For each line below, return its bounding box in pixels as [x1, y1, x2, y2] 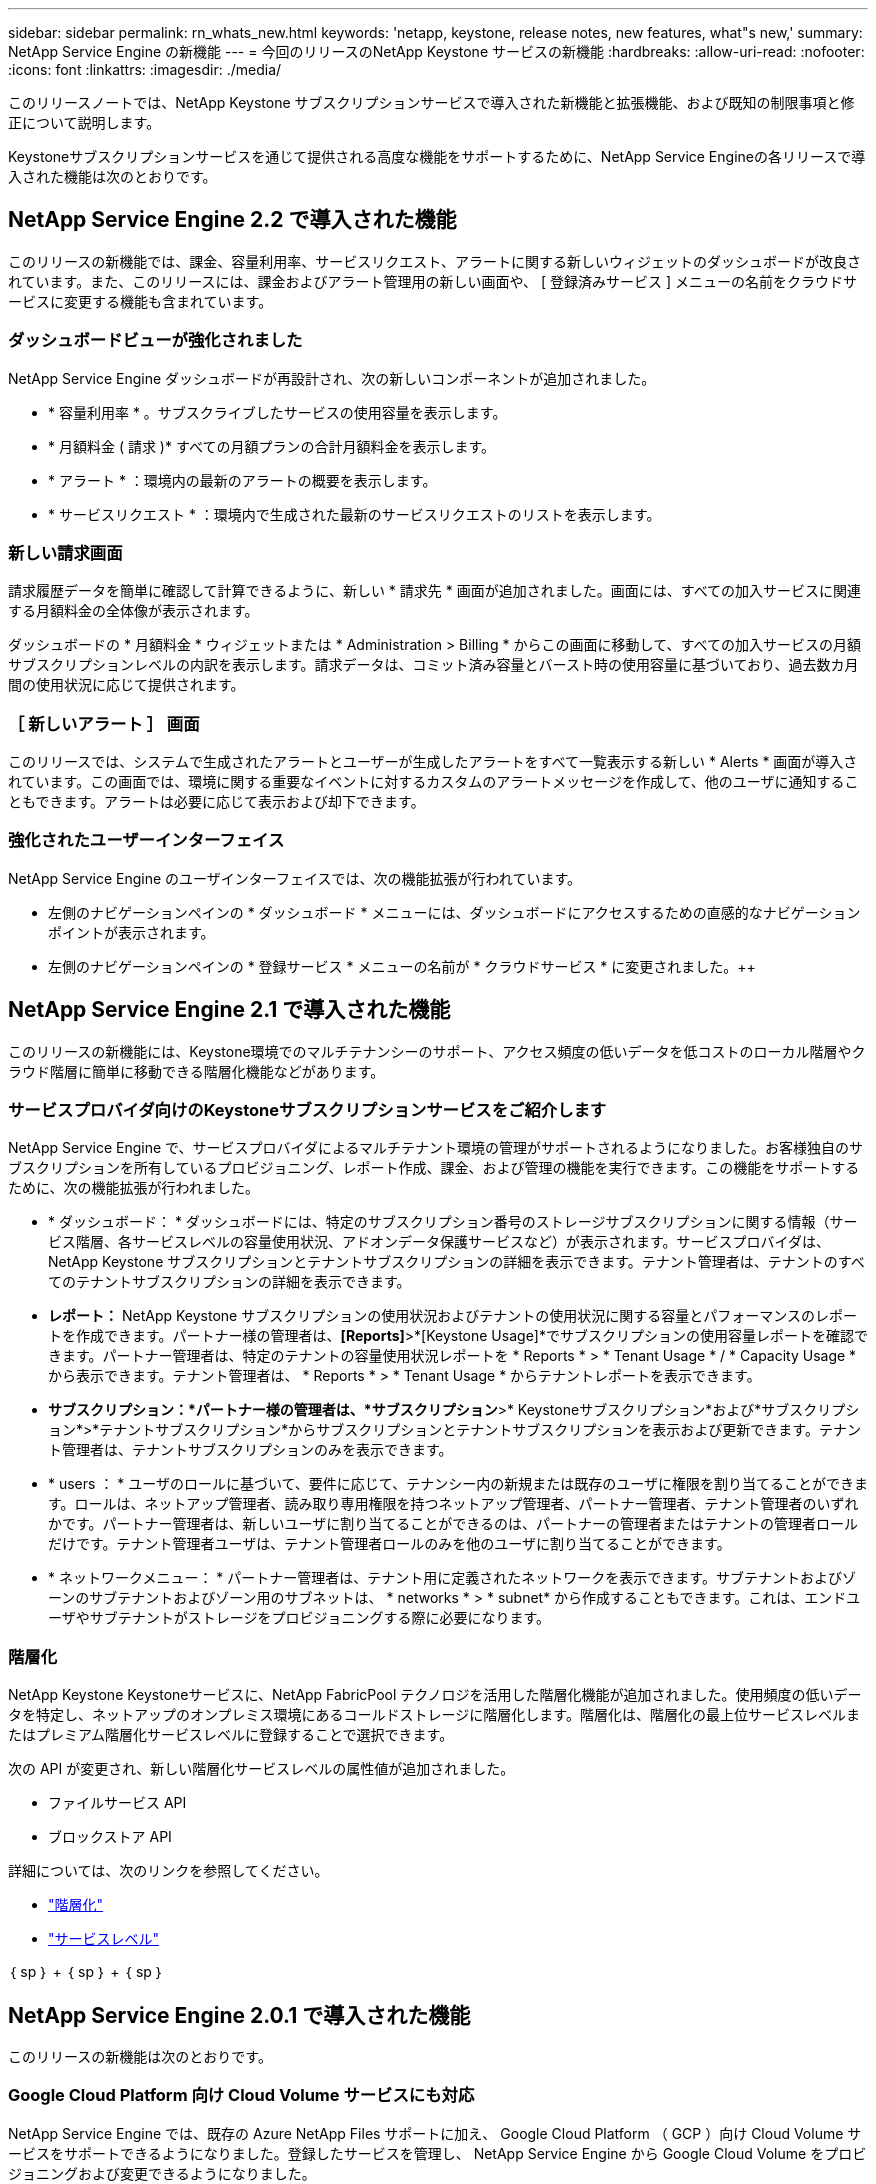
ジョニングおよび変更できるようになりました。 [8, 2164, 316, 2182]
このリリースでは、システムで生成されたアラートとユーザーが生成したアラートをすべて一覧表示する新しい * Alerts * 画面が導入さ [8, 753, 858, 771]
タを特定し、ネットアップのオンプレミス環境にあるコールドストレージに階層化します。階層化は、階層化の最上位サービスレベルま [8, 1706, 860, 1724]
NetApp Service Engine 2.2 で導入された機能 [8, 207, 457, 233]
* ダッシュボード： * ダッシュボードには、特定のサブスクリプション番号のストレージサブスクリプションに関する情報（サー [48, 1213, 858, 1231]
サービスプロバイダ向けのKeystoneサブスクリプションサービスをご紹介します [8, 1100, 607, 1121]
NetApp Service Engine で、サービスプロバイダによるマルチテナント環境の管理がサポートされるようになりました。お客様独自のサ [8, 1139, 863, 1157]
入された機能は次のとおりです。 [8, 168, 217, 185]
